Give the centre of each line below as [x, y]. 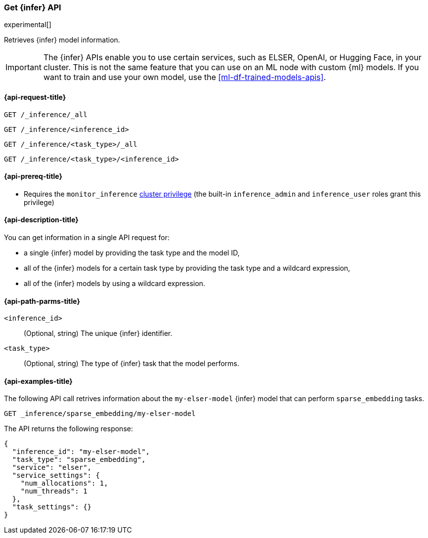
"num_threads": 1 [54, 491]
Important [23, 67]
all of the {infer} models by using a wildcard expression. [115, 284]
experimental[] [28, 25]
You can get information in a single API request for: [87, 238]
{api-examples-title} [38, 381]
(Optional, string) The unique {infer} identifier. [98, 333]
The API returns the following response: [68, 429]
